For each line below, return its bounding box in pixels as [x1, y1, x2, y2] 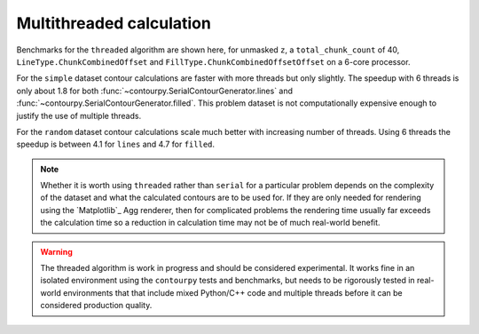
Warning [40, 246, 73, 257]
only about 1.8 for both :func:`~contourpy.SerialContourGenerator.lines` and [16, 85, 293, 96]
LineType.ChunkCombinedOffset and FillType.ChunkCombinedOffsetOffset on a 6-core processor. [16, 56, 411, 67]
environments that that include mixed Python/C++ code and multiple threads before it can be [62, 287, 403, 298]
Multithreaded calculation [16, 13, 212, 33]
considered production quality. [40, 300, 153, 311]
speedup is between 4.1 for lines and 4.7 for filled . [16, 139, 216, 150]
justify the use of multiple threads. [16, 110, 142, 121]
